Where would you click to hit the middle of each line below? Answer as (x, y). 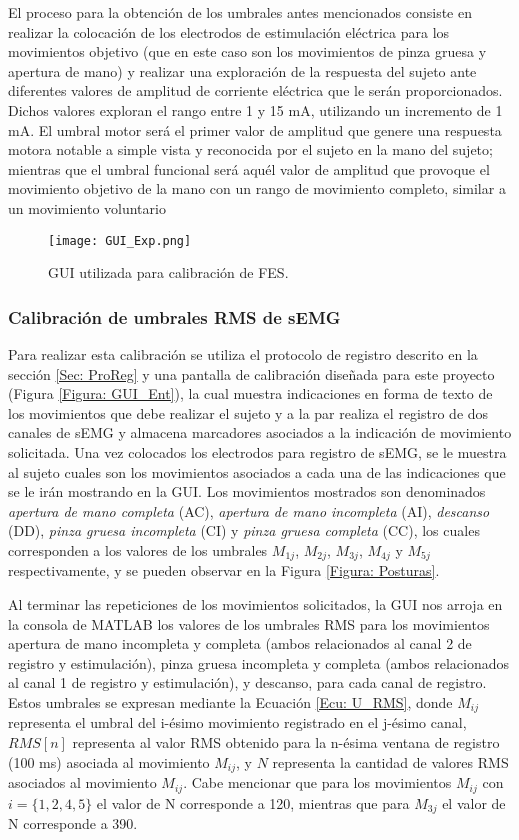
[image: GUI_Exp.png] (120, 240)
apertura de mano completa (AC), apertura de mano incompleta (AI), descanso (249, 510)
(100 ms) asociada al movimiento (109, 761)
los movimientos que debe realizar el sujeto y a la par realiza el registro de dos (248, 412)
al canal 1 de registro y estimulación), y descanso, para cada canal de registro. (247, 682)
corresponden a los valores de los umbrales (138, 549)
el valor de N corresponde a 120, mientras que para (253, 802)
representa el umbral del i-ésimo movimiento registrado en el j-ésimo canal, (237, 722)
